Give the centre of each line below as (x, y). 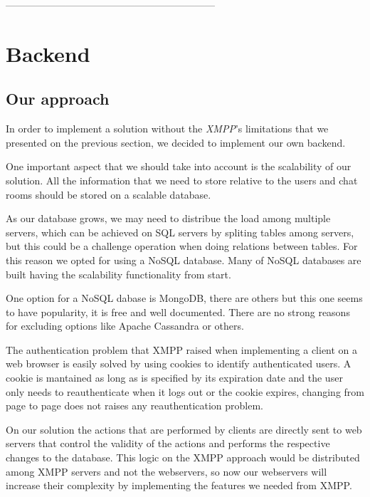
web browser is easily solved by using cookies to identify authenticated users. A (179, 363)
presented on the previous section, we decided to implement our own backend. (176, 142)
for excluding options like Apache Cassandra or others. (125, 326)
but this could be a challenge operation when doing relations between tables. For (182, 246)
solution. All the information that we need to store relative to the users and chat (182, 180)
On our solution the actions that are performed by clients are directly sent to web (184, 429)
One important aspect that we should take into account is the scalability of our (179, 166)
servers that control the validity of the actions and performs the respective (168, 443)
